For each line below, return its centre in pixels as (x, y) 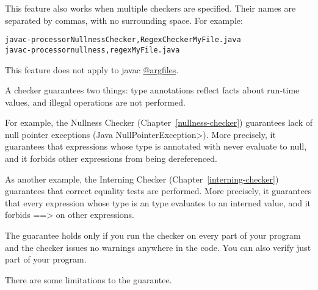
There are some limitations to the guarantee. (89, 279)
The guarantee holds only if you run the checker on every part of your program (153, 235)
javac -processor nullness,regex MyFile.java (92, 50)
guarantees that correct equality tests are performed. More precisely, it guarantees (158, 191)
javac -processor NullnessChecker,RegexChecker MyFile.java (123, 40)
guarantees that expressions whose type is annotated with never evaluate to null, (156, 146)
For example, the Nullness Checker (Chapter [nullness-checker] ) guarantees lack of (159, 122)
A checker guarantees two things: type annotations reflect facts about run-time (152, 90)
